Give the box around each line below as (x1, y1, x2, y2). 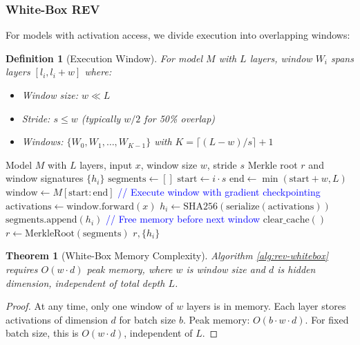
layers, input (79, 157, 133, 171)
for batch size (119, 312, 176, 326)
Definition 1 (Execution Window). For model (6, 50, 203, 65)
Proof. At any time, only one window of (6, 299, 173, 313)
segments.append (6, 215, 77, 225)
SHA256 (183, 201, 218, 212)
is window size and (186, 261, 265, 276)
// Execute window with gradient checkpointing (117, 184, 321, 198)
